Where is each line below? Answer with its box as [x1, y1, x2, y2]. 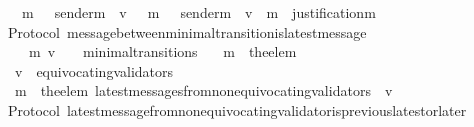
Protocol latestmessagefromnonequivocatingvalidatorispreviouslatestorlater [7, 99, 467, 120]
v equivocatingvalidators [14, 60, 174, 81]
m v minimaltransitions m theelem [28, 41, 297, 62]
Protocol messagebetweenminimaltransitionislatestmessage [7, 21, 367, 42]
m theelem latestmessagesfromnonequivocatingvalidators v [14, 80, 393, 101]
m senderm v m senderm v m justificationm [21, 2, 376, 22]
